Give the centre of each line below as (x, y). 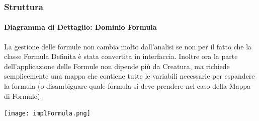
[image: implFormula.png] (47, 114)
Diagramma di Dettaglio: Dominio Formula (80, 27)
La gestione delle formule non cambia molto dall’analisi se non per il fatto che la (128, 46)
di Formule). (23, 96)
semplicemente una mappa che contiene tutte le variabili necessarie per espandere (129, 76)
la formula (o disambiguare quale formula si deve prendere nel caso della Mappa (127, 86)
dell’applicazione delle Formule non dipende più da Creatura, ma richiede (117, 66)
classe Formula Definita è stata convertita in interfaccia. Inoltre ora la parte (121, 56)
